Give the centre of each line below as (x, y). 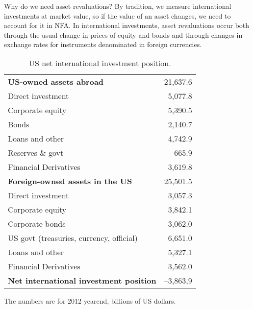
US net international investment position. (100, 63)
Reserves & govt (36, 152)
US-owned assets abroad (56, 81)
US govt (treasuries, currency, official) (73, 238)
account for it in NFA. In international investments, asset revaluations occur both (127, 25)
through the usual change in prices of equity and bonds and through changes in (123, 35)
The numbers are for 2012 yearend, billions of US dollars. (90, 300)
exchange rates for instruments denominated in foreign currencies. (103, 44)
